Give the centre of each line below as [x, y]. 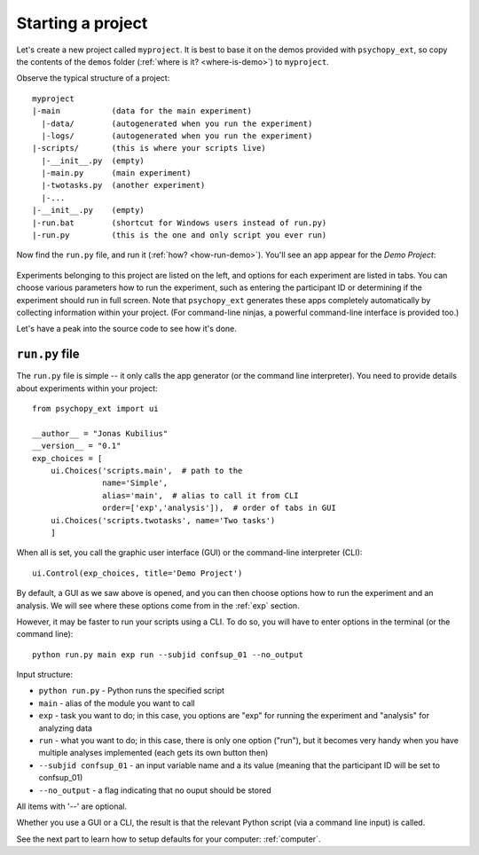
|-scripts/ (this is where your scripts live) [149, 148]
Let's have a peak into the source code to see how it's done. [126, 329]
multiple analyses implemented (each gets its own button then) [153, 753]
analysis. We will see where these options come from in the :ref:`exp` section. [158, 605]
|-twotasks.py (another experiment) [123, 185]
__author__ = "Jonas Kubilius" [100, 433]
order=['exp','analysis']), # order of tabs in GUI [219, 508]
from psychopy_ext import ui [95, 409]
